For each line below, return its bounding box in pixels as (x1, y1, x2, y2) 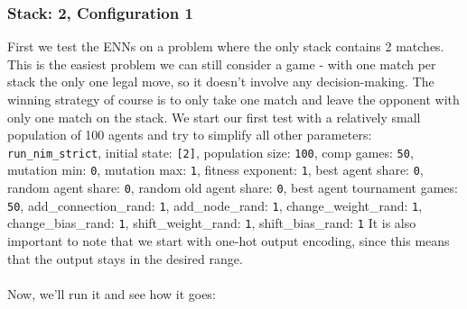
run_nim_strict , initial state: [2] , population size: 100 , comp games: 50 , (7, 142, 414, 161)
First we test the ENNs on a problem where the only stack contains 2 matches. (7, 37, 444, 56)
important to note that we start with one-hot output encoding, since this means (7, 232, 450, 250)
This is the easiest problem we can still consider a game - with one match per (7, 54, 436, 73)
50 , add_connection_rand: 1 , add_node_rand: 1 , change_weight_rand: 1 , (7, 195, 423, 214)
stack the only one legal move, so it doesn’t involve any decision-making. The (7, 72, 434, 91)
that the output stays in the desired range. (7, 249, 243, 268)
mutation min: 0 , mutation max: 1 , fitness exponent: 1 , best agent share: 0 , (7, 160, 424, 179)
